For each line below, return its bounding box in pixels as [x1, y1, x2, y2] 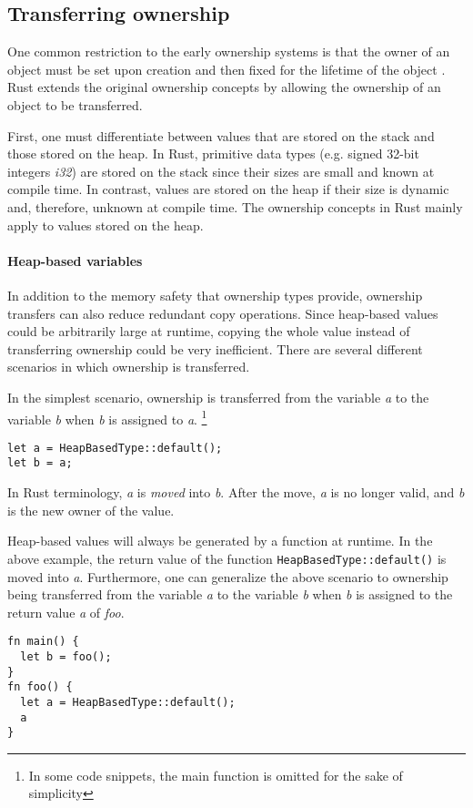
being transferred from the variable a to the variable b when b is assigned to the [7, 585, 453, 604]
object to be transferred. [7, 95, 143, 114]
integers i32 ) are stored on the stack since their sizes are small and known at [7, 161, 435, 180]
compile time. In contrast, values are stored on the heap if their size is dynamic [7, 179, 449, 199]
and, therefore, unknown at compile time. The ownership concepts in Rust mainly [7, 197, 463, 216]
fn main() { [7, 635, 79, 649]
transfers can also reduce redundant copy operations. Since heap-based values [7, 303, 438, 322]
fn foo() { [7, 680, 73, 694]
